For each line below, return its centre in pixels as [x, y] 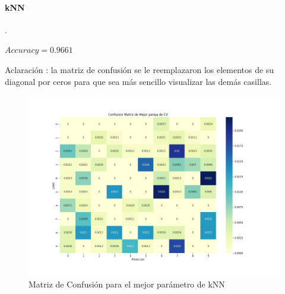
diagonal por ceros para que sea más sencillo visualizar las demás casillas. [138, 81]
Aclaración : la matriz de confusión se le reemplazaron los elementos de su [140, 69]
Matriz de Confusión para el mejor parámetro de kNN [127, 284]
